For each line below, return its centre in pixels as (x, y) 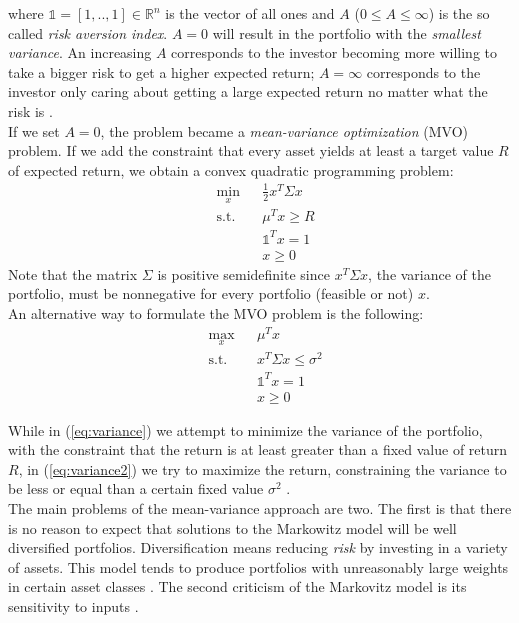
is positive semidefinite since (243, 273)
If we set (34, 130)
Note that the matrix (73, 273)
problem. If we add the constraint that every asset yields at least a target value (251, 150)
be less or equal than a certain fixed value (136, 488)
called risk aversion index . (88, 32)
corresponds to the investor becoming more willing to (334, 52)
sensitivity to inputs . (73, 605)
